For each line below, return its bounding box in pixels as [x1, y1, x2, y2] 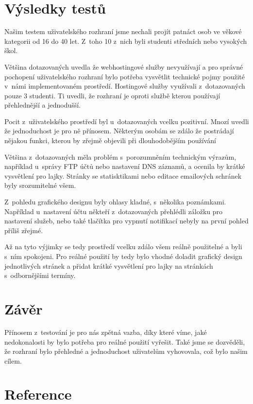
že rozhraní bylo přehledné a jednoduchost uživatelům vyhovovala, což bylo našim [4, 346, 248, 356]
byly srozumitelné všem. [4, 180, 76, 190]
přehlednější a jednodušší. [4, 100, 81, 110]
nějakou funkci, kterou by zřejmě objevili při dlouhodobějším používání [4, 135, 216, 146]
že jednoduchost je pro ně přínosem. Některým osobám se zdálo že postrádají [4, 126, 234, 136]
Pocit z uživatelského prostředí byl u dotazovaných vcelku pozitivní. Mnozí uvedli [4, 116, 249, 126]
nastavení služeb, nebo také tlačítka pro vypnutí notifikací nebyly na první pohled [4, 216, 249, 226]
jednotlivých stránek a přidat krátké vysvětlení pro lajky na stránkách [4, 260, 213, 271]
